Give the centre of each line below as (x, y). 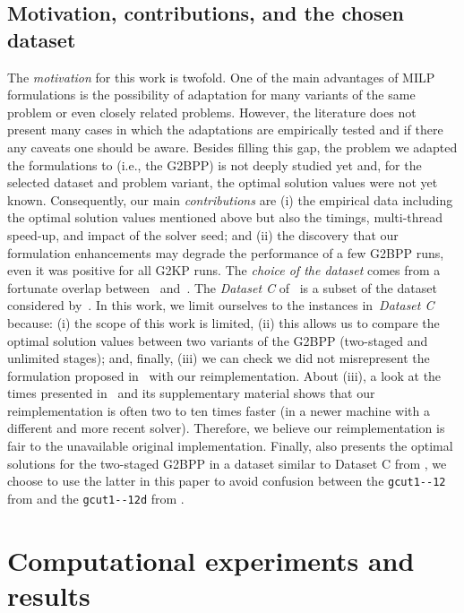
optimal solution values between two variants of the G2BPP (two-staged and (218, 340)
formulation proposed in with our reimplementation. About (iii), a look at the (224, 375)
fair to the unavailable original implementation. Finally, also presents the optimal (230, 446)
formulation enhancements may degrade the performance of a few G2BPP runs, (226, 252)
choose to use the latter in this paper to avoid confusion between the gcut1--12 (227, 481)
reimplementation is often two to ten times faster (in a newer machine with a (219, 410)
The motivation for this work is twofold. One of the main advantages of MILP (221, 77)
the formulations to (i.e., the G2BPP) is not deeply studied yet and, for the (215, 164)
